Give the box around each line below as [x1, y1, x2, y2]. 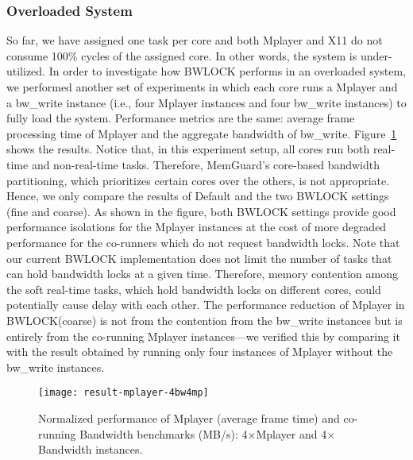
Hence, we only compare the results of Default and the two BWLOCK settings [6, 187, 389, 204]
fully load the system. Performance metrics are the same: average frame [6, 110, 355, 126]
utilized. [6, 63, 46, 79]
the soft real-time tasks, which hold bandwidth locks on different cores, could [6, 280, 381, 297]
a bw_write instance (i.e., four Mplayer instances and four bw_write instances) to [6, 94, 407, 110]
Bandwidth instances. [38, 441, 143, 458]
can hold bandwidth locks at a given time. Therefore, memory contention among [6, 265, 398, 282]
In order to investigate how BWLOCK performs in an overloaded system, [48, 63, 406, 79]
